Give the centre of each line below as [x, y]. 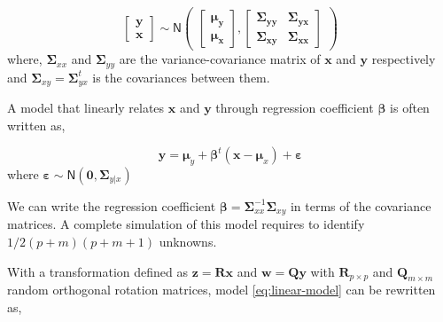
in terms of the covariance [361, 205]
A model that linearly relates [86, 107]
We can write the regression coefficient [112, 205]
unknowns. [188, 242]
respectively [404, 59]
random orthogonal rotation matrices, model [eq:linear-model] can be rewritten [221, 290]
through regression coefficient [295, 107]
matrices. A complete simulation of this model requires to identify [186, 224]
